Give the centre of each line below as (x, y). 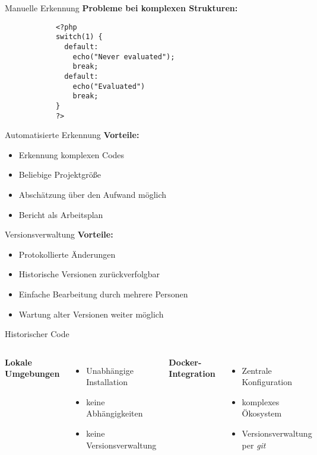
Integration (192, 374)
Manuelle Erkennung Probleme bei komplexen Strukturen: (121, 8)
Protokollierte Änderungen (67, 254)
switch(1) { (79, 37)
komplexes (261, 401)
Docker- (185, 362)
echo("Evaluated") (109, 86)
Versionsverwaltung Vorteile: (59, 234)
